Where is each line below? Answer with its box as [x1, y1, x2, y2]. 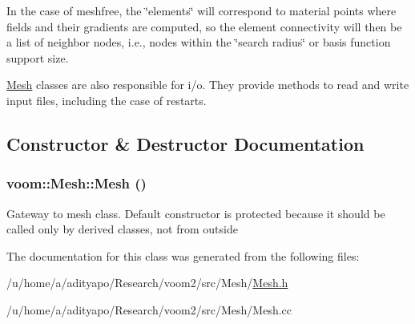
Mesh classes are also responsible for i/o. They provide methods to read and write [6, 76, 409, 93]
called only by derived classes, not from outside [6, 221, 238, 237]
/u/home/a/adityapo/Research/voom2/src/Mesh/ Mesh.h [6, 274, 288, 291]
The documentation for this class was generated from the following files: [6, 247, 360, 264]
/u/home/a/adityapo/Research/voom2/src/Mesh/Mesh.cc [6, 301, 292, 318]
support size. [6, 49, 69, 66]
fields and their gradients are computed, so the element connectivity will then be [6, 18, 402, 34]
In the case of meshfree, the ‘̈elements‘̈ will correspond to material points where [6, 2, 397, 18]
